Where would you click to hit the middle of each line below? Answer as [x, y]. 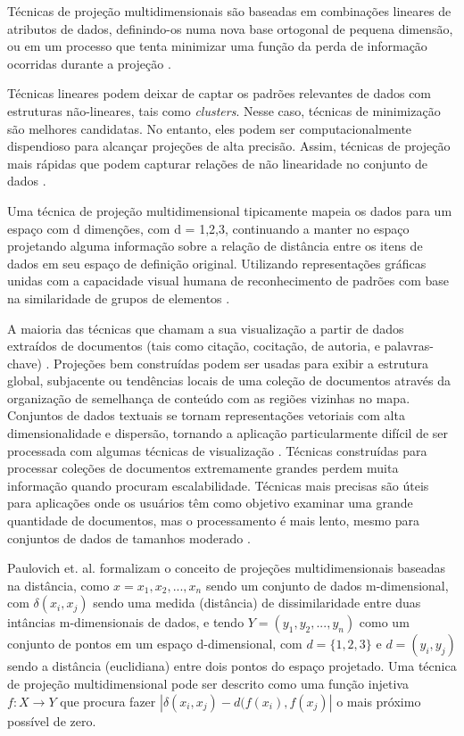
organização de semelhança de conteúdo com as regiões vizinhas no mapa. [209, 397]
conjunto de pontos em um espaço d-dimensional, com [155, 644]
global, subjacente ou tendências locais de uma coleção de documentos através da [229, 380]
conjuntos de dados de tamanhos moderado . [129, 538]
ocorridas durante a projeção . [89, 63]
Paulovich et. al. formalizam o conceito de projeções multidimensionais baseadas [227, 568]
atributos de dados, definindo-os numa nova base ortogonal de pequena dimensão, [230, 28]
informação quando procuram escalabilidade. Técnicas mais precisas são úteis [218, 485]
